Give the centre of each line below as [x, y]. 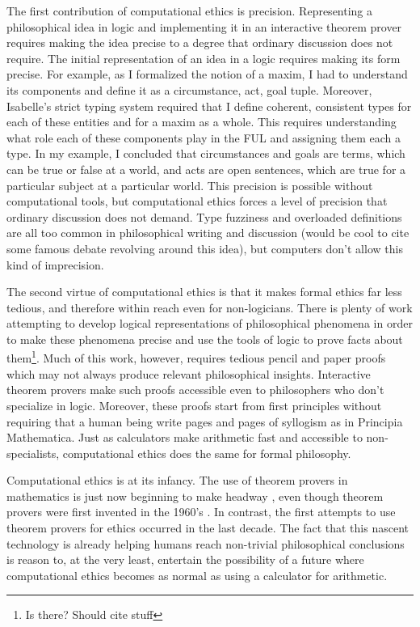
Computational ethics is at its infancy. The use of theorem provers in [177, 480]
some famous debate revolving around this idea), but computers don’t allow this [205, 248]
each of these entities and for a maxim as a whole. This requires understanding [202, 122]
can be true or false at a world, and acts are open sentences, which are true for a [206, 169]
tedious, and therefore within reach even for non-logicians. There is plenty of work [210, 307]
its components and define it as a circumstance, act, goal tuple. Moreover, [189, 89]
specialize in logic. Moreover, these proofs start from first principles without [194, 405]
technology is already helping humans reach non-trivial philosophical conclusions [206, 543]
